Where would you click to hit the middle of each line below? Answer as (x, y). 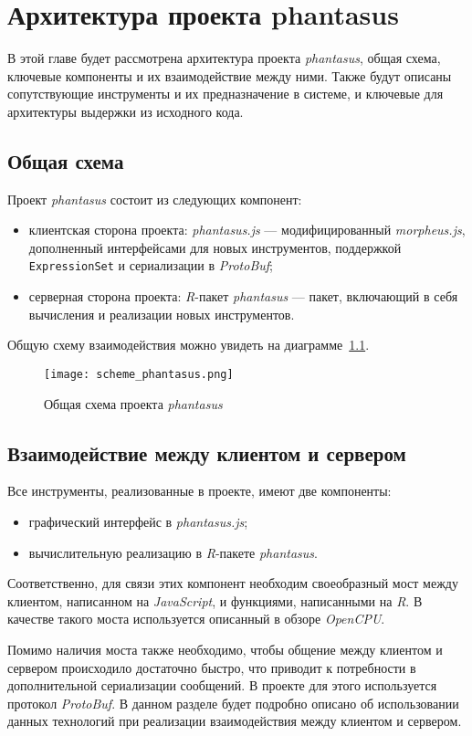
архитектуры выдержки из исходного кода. (126, 111)
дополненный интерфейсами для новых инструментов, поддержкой (215, 247)
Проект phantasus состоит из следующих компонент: (155, 199)
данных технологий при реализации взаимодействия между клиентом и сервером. (235, 721)
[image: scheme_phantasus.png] (139, 374)
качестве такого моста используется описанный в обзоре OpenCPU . (196, 619)
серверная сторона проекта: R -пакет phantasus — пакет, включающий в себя (243, 296)
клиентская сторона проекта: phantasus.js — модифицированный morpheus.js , (247, 230)
